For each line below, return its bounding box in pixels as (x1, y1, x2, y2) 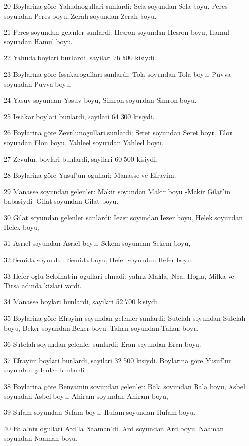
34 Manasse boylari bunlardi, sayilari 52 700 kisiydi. (4, 297, 159, 307)
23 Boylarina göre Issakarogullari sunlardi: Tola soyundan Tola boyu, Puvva (4, 69, 231, 79)
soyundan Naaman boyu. (4, 433, 78, 443)
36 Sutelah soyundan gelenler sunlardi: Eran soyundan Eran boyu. (4, 339, 201, 349)
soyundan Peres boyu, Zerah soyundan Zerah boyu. (4, 10, 157, 20)
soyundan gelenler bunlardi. (4, 365, 86, 375)
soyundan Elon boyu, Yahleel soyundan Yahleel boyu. (4, 137, 163, 147)
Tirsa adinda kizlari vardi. (4, 280, 82, 290)
